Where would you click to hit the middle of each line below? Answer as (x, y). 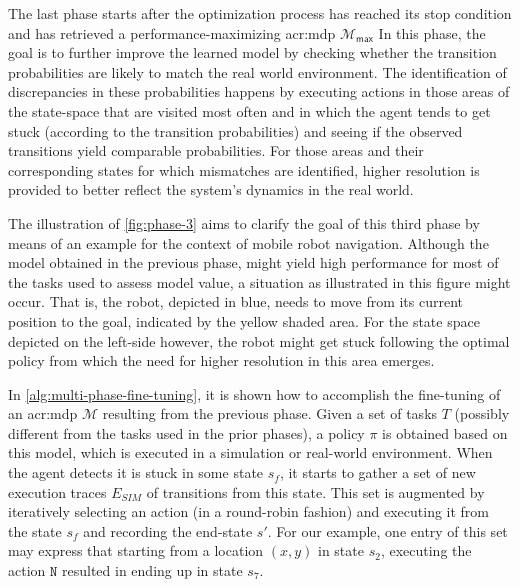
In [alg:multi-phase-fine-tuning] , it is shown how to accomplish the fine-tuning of (254, 393)
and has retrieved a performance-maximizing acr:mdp (172, 32)
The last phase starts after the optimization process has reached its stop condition (260, 13)
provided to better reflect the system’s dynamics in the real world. (211, 189)
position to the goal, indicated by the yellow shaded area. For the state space (244, 320)
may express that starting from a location (136, 550)
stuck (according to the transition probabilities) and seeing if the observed (235, 130)
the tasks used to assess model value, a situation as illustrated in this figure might (259, 281)
